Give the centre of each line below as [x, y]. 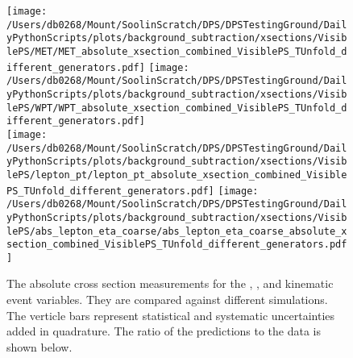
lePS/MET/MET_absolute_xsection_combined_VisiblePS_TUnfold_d [177, 51]
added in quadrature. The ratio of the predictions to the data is [164, 331]
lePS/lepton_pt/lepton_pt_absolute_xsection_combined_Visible [177, 175]
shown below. [39, 346]
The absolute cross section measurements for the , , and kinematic [170, 283]
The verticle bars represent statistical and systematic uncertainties [171, 315]
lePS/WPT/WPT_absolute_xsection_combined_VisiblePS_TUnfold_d [177, 108]
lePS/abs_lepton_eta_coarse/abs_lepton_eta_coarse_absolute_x [177, 231]
